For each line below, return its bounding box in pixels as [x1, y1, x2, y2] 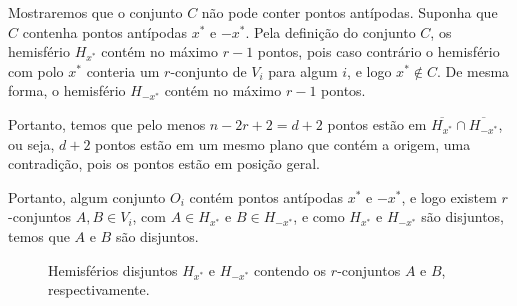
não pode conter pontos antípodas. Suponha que [201, 2, 498, 22]
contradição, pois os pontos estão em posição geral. [8, 153, 320, 174]
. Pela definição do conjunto [245, 21, 416, 42]
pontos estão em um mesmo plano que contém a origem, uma [95, 133, 471, 154]
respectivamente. [48, 279, 150, 300]
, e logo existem [401, 186, 497, 207]
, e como [293, 206, 345, 227]
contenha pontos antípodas [22, 21, 187, 42]
